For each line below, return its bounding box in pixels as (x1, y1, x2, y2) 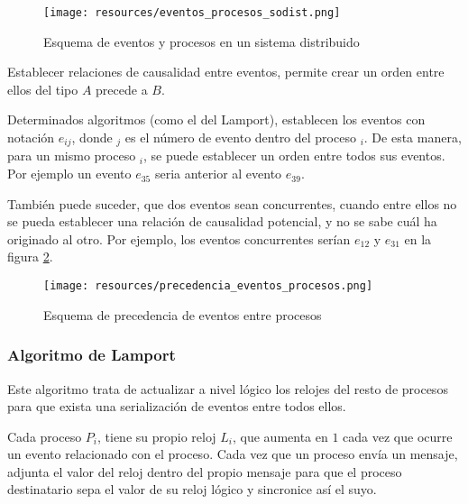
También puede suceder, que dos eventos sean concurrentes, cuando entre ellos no (7, 194, 457, 213)
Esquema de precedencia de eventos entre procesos (43, 305, 322, 324)
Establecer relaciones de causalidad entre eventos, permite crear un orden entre (7, 62, 445, 81)
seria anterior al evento (154, 164, 282, 183)
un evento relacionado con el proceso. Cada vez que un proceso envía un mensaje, (7, 444, 458, 463)
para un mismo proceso (7, 146, 136, 165)
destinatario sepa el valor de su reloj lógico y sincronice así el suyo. (7, 480, 377, 499)
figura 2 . (7, 247, 53, 266)
